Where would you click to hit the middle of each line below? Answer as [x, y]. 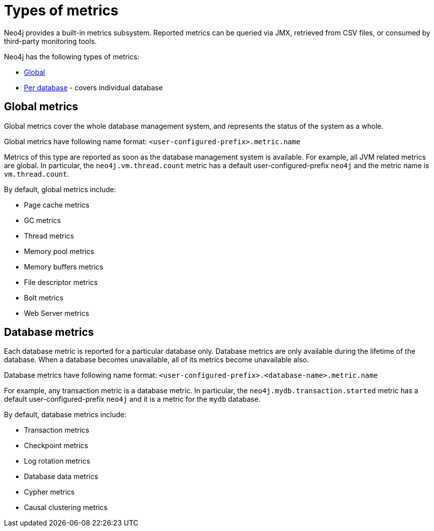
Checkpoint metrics [56, 446]
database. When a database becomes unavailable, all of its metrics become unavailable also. [157, 360]
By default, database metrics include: [65, 415]
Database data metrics [61, 477]
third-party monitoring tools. [50, 41]
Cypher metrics [49, 492]
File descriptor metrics [61, 282]
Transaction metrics [57, 430]
